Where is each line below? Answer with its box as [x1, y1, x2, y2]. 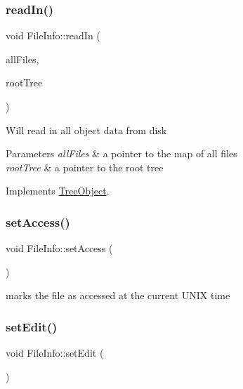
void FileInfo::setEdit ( [6, 345, 104, 360]
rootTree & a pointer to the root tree [6, 159, 164, 174]
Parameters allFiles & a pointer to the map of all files [6, 146, 237, 161]
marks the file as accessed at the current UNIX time [6, 288, 230, 303]
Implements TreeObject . [6, 183, 110, 198]
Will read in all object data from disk [6, 122, 167, 137]
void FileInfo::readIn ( [6, 28, 100, 43]
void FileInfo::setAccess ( [6, 241, 113, 256]
